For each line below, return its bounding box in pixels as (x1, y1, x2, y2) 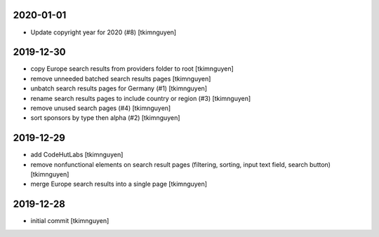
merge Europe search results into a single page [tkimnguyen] (30, 180, 207, 189)
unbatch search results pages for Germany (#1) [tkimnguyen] (30, 84, 207, 93)
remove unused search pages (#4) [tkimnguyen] (30, 104, 171, 112)
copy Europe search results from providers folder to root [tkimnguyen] (30, 65, 234, 73)
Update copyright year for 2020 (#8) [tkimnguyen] (30, 28, 177, 36)
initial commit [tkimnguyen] (30, 217, 109, 225)
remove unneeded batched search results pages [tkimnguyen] (30, 74, 211, 83)
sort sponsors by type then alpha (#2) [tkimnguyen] (30, 114, 180, 122)
